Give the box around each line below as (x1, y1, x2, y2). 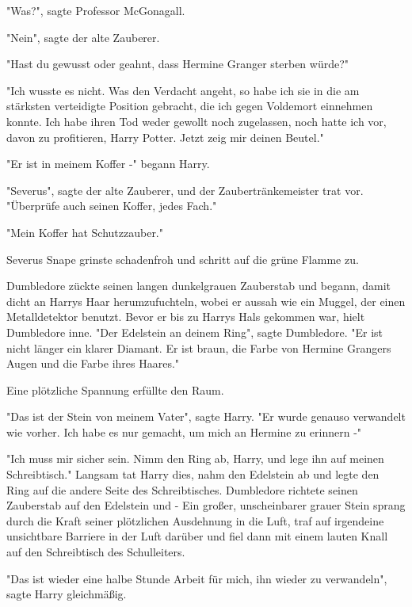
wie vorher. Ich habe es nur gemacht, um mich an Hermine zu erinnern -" (6, 423, 362, 440)
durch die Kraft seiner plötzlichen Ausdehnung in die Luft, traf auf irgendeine (6, 512, 384, 529)
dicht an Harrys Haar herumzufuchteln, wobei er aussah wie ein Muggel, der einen (6, 292, 406, 309)
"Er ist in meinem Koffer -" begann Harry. (6, 155, 210, 172)
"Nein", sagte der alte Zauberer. (6, 29, 160, 45)
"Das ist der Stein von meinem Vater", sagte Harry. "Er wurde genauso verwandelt (6, 408, 406, 425)
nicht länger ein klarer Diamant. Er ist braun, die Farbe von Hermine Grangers (6, 339, 391, 356)
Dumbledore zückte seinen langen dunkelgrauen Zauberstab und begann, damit (6, 277, 391, 294)
